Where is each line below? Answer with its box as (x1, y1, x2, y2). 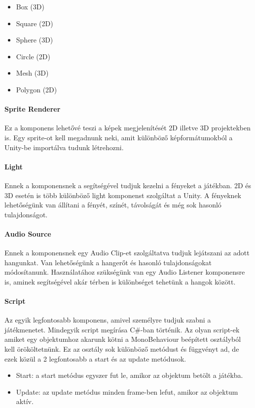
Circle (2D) (16, 51, 50, 61)
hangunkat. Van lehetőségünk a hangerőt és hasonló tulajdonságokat (4, 257, 212, 267)
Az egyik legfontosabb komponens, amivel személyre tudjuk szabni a (4, 315, 211, 325)
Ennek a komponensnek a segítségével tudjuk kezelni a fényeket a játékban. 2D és (4, 180, 251, 190)
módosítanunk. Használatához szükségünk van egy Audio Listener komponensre (4, 267, 245, 277)
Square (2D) (16, 18, 53, 28)
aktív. (16, 396, 34, 407)
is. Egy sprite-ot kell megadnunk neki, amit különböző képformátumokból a (4, 132, 233, 142)
